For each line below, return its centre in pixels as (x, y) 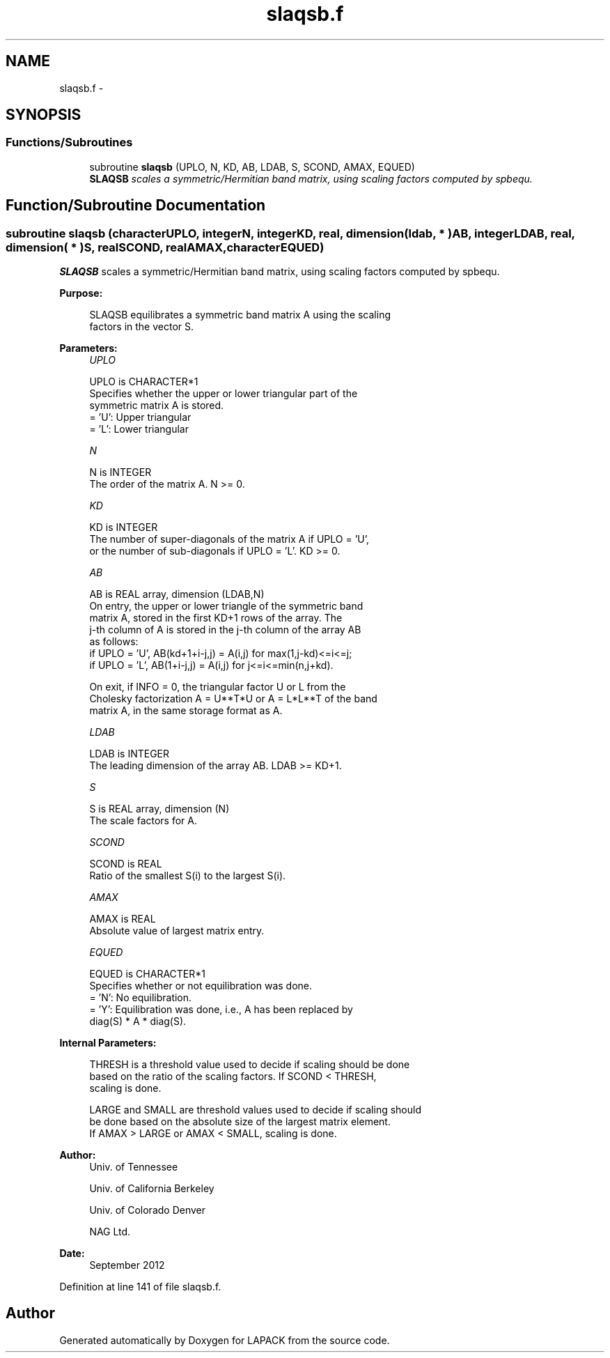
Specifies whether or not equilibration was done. (201, 986)
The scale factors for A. (143, 821)
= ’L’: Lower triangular (139, 429)
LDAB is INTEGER (130, 754)
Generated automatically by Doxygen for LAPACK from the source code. (225, 1340)
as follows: (114, 642)
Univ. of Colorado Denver (148, 1210)
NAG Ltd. (110, 1232)
